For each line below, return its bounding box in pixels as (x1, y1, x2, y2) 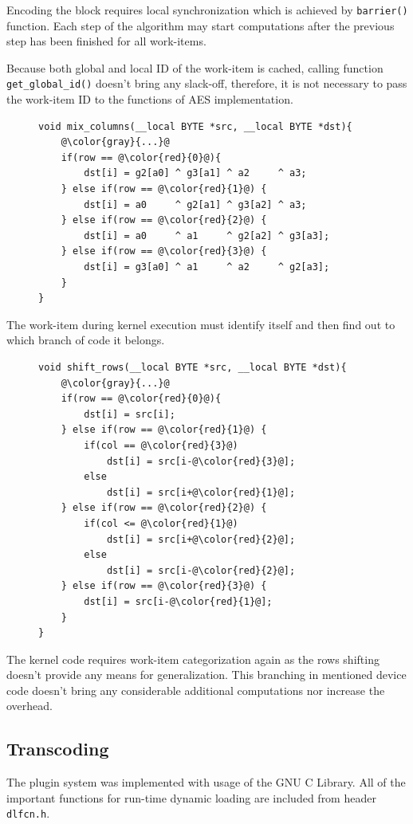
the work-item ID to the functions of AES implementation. (6, 91, 293, 108)
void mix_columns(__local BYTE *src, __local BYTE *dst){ (38, 120, 352, 132)
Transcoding (6, 736, 109, 761)
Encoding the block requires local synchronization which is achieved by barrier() (6, 2, 408, 18)
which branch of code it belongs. (6, 332, 165, 348)
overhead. (6, 697, 53, 714)
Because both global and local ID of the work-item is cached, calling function (6, 59, 383, 76)
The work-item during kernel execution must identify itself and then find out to (6, 316, 395, 332)
